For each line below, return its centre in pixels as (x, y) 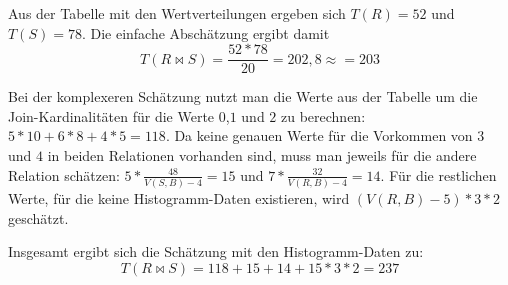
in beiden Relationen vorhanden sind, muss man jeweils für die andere (262, 155)
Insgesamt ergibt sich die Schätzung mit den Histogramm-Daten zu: (216, 251)
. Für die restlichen (438, 174)
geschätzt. (38, 217)
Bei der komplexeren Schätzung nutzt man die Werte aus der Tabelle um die (243, 96)
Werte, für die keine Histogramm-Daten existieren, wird (179, 197)
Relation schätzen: (64, 174)
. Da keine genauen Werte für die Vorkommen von (319, 135)
